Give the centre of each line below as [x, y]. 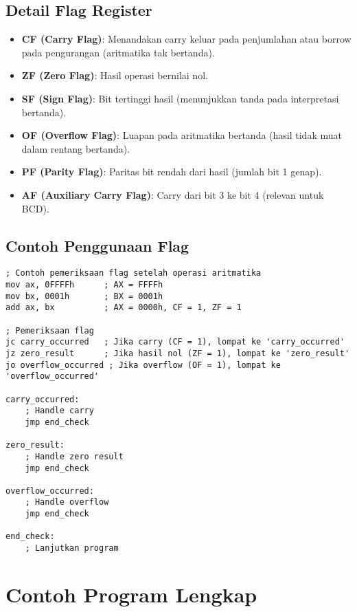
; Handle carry [59, 411]
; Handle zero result [74, 456]
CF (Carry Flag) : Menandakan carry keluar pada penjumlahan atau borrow [186, 39]
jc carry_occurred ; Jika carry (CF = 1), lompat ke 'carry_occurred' [175, 342]
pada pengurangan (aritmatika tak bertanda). [118, 52]
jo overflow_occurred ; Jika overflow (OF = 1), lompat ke [143, 365]
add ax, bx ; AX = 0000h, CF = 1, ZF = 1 [124, 308]
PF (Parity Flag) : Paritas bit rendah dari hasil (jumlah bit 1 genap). [172, 172]
